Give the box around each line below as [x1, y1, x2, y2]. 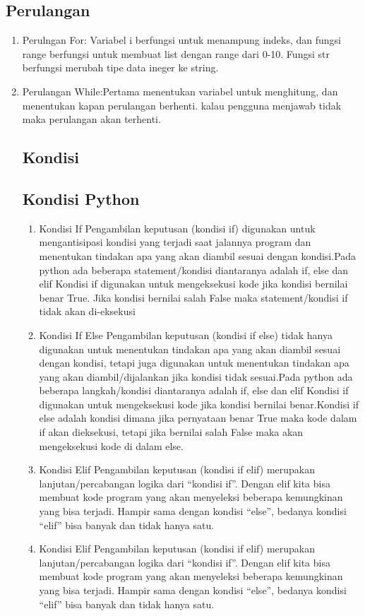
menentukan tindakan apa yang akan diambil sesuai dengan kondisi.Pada [39, 248, 357, 263]
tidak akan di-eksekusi [39, 304, 136, 319]
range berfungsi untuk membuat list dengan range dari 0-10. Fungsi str [22, 46, 330, 61]
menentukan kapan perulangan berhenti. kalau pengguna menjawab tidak [22, 97, 342, 112]
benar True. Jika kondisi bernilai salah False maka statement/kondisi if [39, 290, 348, 304]
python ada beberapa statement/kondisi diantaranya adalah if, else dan [39, 262, 349, 277]
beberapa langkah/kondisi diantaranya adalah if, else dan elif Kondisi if [39, 383, 349, 398]
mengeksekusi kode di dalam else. [39, 438, 184, 453]
